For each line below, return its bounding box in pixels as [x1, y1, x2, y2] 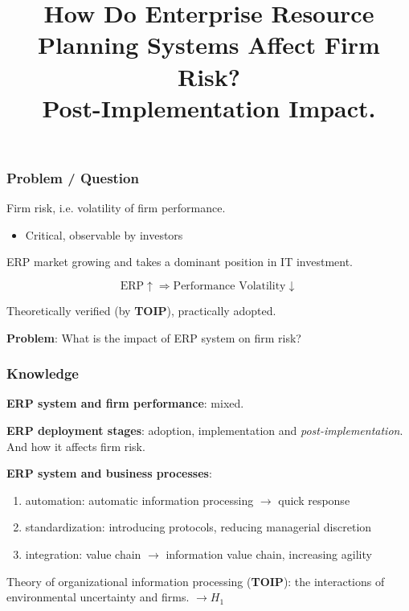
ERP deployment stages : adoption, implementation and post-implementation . [6, 422, 403, 439]
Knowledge [6, 363, 79, 383]
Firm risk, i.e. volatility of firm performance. [6, 199, 226, 216]
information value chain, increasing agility [166, 545, 372, 562]
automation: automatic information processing [25, 491, 254, 508]
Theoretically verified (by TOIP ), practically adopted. [6, 302, 276, 319]
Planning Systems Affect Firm [38, 28, 380, 61]
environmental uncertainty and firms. [6, 588, 190, 605]
